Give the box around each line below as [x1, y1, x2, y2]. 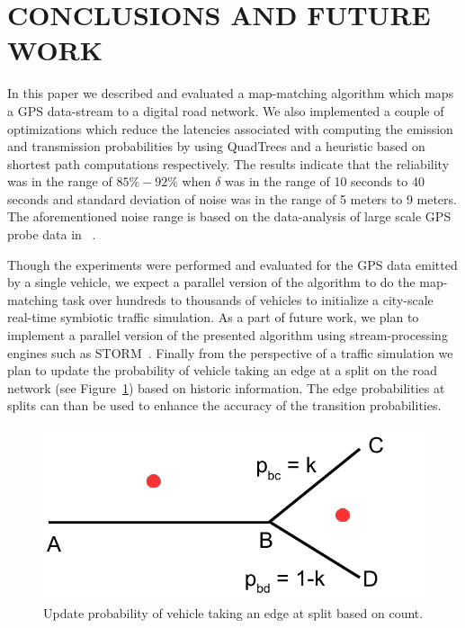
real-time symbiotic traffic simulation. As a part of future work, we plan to [7, 308, 419, 327]
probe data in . [7, 225, 96, 244]
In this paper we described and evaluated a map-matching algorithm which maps [7, 84, 454, 103]
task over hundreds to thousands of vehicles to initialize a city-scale [62, 290, 434, 309]
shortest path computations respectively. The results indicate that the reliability [7, 154, 450, 173]
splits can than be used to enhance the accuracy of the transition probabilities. [7, 396, 442, 415]
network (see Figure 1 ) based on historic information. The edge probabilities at [7, 378, 445, 397]
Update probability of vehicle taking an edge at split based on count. [43, 604, 424, 623]
